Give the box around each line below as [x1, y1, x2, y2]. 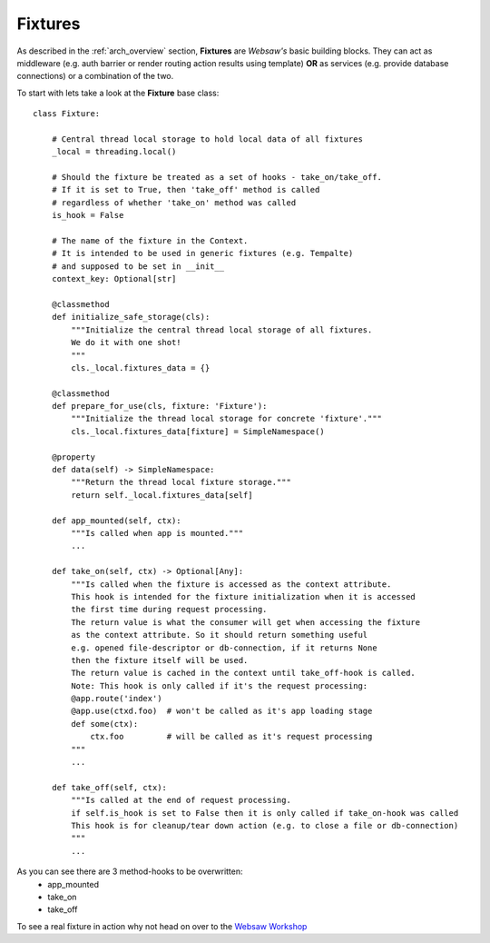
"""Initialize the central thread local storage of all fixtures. [71, 324, 373, 335]
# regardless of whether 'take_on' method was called [51, 197, 297, 208]
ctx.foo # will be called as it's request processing [90, 731, 373, 742]
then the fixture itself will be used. [71, 655, 249, 665]
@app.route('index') [71, 693, 162, 704]
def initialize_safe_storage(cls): [51, 312, 211, 323]
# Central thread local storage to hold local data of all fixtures [51, 134, 363, 144]
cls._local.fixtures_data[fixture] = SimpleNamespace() [71, 426, 326, 436]
